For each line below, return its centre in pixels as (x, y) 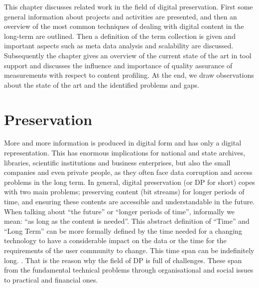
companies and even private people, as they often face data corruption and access (128, 172)
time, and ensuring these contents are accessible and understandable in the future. (129, 202)
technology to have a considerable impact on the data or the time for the (115, 240)
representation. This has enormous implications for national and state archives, (125, 153)
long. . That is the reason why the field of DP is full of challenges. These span (123, 260)
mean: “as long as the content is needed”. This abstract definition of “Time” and (127, 221)
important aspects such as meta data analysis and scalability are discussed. (119, 46)
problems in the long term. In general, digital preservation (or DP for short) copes (129, 182)
